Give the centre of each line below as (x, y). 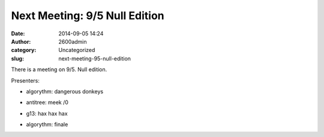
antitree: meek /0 (47, 102)
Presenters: (25, 80)
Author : (21, 41)
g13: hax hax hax (47, 113)
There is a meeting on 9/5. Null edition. (59, 69)
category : (24, 50)
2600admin (73, 41)
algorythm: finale (47, 124)
